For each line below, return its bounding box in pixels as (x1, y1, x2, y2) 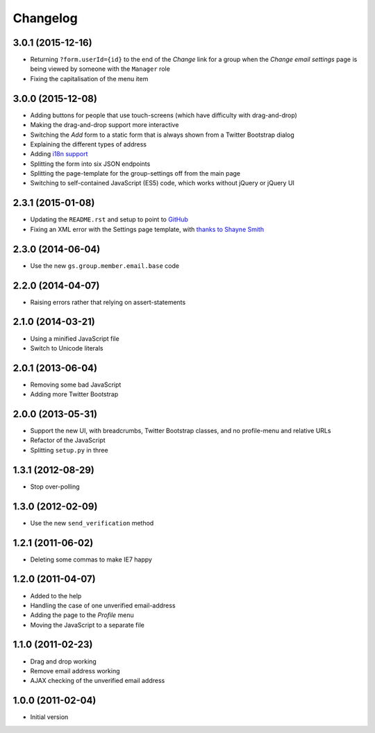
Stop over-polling (30, 482, 80, 491)
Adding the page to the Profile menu (30, 611, 135, 619)
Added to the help (30, 591, 82, 600)
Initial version (30, 713, 69, 721)
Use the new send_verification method (30, 519, 154, 527)
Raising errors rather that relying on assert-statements (30, 298, 186, 306)
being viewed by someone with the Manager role (30, 65, 170, 73)
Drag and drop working (30, 657, 97, 666)
